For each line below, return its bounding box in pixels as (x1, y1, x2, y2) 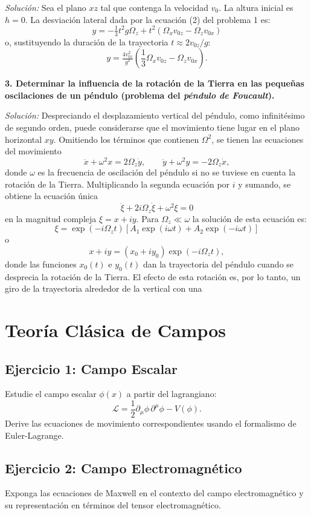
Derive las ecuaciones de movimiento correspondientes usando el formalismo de (5, 417, 297, 430)
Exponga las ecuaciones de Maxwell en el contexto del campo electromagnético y (5, 487, 304, 499)
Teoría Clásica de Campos (5, 318, 226, 343)
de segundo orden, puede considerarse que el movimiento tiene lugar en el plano (5, 120, 300, 133)
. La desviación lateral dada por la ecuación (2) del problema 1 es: (25, 13, 271, 25)
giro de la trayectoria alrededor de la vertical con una (5, 282, 202, 295)
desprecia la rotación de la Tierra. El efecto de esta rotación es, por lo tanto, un (5, 270, 301, 283)
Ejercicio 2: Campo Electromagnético (5, 458, 242, 477)
